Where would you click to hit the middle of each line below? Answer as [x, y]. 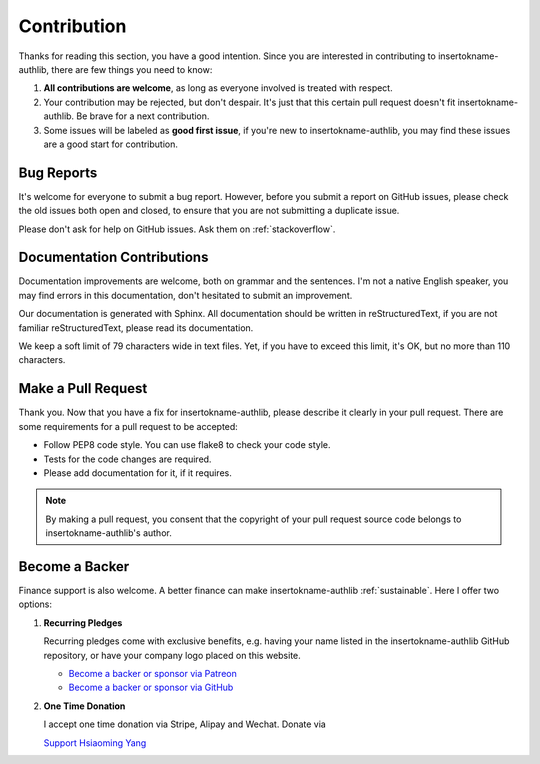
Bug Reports [58, 172]
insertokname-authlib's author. [108, 533]
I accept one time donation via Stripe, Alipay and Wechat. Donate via [185, 724]
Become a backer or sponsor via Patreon [152, 673]
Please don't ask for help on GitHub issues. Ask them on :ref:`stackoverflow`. [177, 229]
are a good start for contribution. [111, 144]
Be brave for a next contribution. [143, 116]
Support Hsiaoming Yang [95, 742]
